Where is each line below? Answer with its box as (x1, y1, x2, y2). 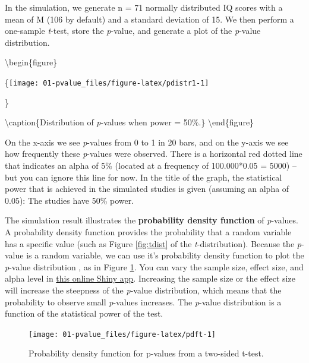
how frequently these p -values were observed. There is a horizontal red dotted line (5, 147, 302, 160)
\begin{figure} (5, 56, 58, 68)
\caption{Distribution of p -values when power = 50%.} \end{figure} (5, 116, 254, 128)
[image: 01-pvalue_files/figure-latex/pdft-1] (29, 330, 216, 339)
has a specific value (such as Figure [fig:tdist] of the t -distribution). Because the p (5, 237, 301, 250)
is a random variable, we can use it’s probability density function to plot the (26, 249, 304, 261)
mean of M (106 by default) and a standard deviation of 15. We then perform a (5, 12, 294, 25)
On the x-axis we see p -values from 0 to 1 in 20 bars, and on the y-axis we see (5, 135, 289, 148)
